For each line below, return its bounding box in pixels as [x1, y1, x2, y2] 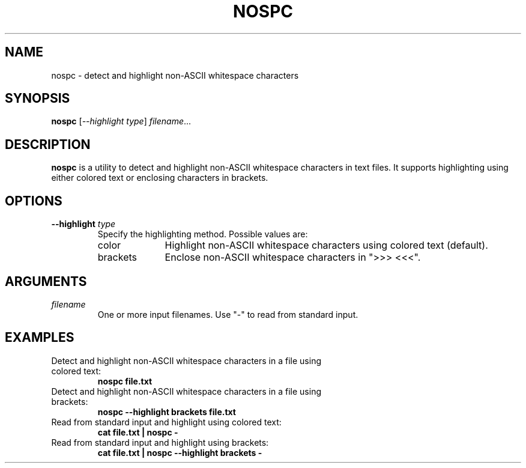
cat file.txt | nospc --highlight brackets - [97, 447, 262, 458]
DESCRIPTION [5, 136, 91, 152]
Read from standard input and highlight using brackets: [51, 437, 269, 448]
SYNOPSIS [5, 91, 70, 106]
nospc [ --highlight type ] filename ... [51, 116, 192, 127]
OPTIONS [5, 193, 62, 208]
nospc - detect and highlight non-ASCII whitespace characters [51, 70, 299, 81]
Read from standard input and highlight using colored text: [51, 416, 282, 427]
